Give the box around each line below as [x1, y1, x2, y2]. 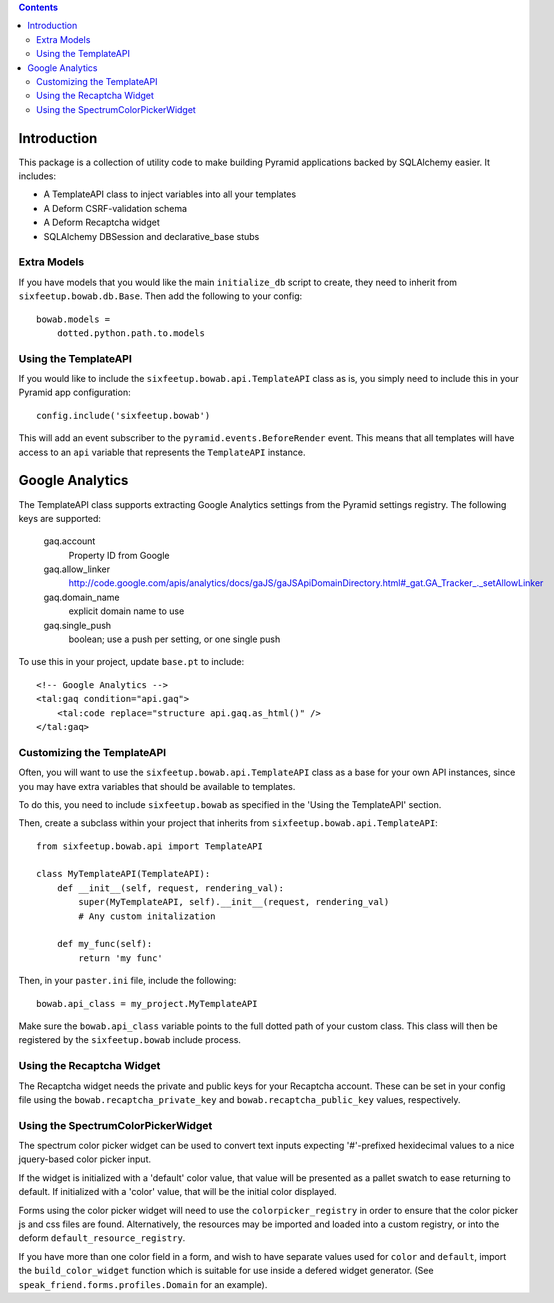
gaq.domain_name [43, 591, 120, 603]
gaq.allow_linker [43, 563, 111, 575]
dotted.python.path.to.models [56, 327, 205, 339]
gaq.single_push [43, 619, 112, 631]
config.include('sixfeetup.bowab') [36, 410, 211, 421]
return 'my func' [78, 952, 164, 964]
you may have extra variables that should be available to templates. [18, 780, 296, 792]
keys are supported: [18, 512, 102, 524]
